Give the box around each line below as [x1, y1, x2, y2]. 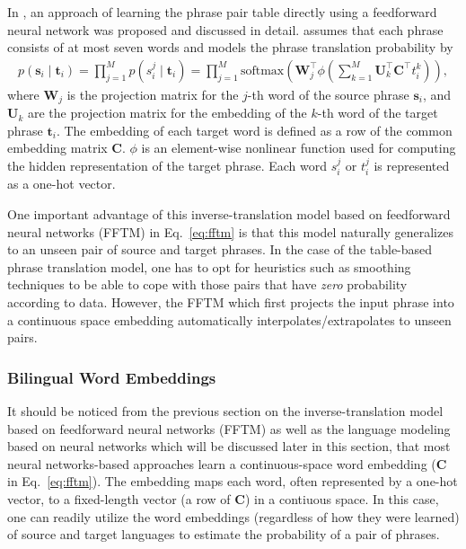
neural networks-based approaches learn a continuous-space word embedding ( [7, 454, 436, 473]
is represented [374, 156, 450, 175]
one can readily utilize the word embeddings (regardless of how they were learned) [7, 507, 460, 526]
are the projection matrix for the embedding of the [27, 103, 307, 122]
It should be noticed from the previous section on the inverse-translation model [7, 402, 444, 421]
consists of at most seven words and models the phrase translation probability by [7, 38, 453, 57]
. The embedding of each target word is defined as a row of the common [56, 120, 453, 139]
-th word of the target [317, 103, 438, 122]
